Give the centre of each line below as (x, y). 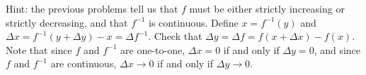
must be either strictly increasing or (267, 8)
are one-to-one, (153, 49)
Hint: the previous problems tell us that (92, 8)
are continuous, (84, 63)
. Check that (175, 36)
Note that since (39, 49)
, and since (337, 49)
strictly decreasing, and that (67, 22)
